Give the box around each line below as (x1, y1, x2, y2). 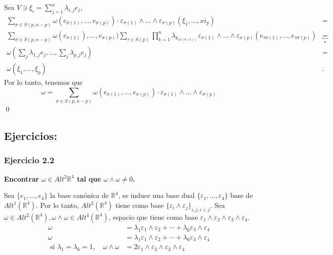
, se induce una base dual (118, 190, 195, 200)
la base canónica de (50, 190, 109, 200)
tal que (77, 173, 101, 184)
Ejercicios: (4, 128, 57, 143)
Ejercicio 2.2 (4, 154, 55, 166)
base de (230, 190, 253, 200)
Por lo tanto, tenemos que (4, 77, 83, 87)
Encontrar (4, 173, 39, 184)
